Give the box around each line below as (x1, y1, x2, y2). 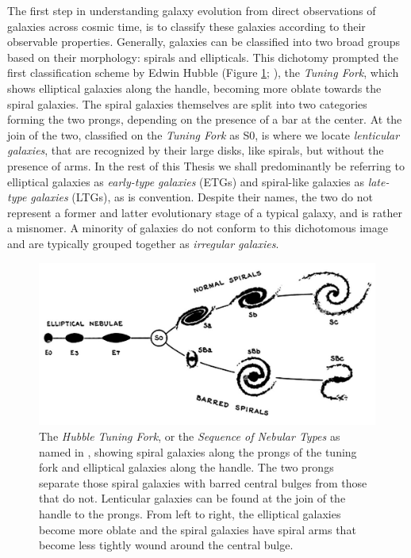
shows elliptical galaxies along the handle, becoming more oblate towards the (7, 79, 382, 96)
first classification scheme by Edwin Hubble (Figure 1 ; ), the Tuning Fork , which (7, 64, 399, 81)
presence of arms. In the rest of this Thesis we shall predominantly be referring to (7, 157, 405, 174)
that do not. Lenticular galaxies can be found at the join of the (39, 490, 346, 506)
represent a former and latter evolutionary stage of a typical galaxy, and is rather (7, 204, 402, 220)
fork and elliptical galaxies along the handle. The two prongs (39, 459, 334, 476)
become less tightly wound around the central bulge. (39, 537, 294, 553)
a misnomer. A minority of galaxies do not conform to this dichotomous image (7, 220, 388, 236)
